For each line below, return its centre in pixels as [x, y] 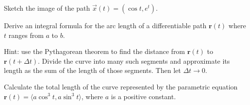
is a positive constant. [143, 96]
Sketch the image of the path [47, 8]
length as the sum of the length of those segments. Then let [92, 70]
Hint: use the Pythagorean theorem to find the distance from [95, 51]
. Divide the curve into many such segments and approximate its [134, 61]
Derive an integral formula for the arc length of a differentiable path [105, 25]
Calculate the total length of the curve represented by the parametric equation [121, 86]
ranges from [26, 35]
